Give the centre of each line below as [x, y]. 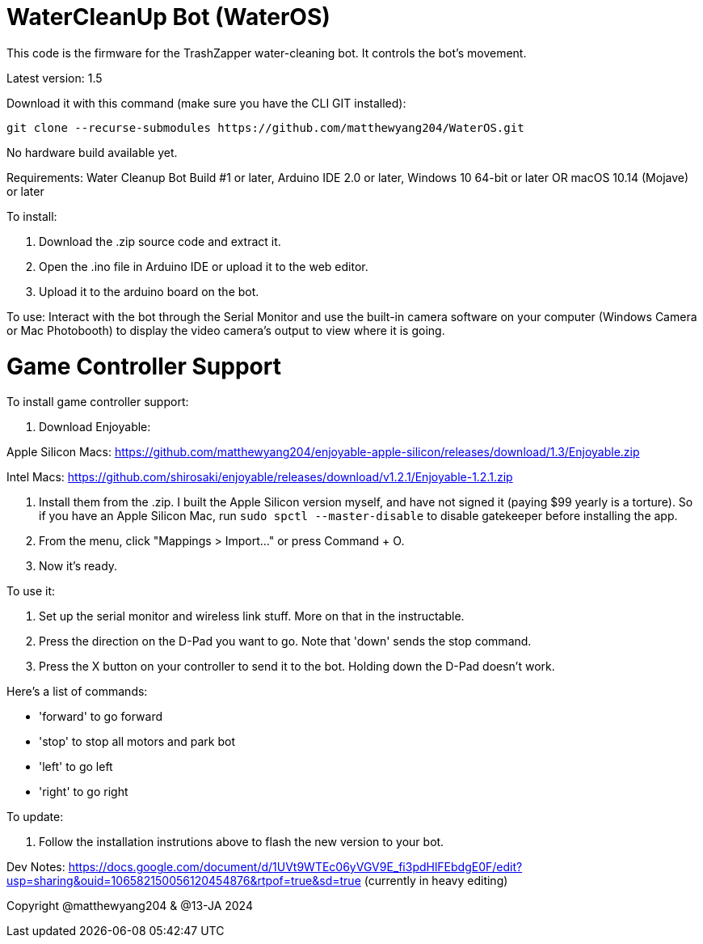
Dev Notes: [36, 867]
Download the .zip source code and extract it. [160, 241]
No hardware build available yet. [92, 152]
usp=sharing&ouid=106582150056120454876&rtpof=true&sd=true [184, 881]
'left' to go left [76, 767]
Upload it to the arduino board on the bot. [149, 291]
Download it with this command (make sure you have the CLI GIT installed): [206, 103]
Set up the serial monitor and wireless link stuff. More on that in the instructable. [252, 616]
